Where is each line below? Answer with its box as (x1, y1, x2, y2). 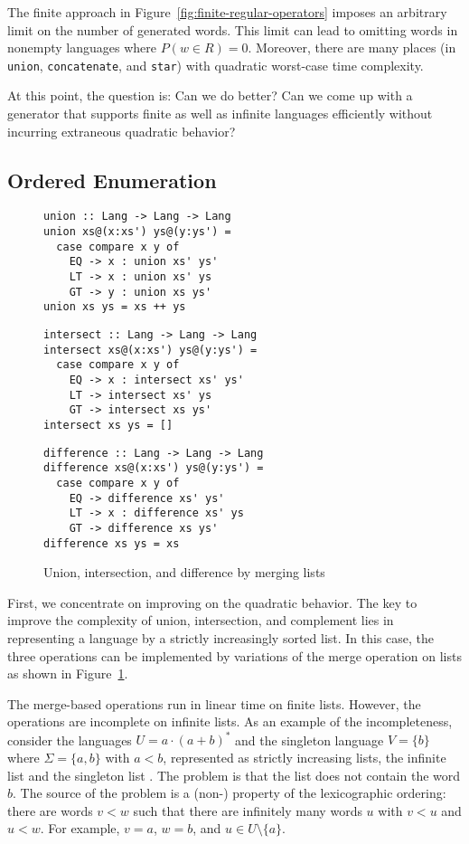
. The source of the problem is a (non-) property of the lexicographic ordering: (13, 783, 446, 802)
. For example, (40, 819, 120, 838)
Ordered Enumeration (7, 166, 217, 194)
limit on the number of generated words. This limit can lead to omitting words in (7, 20, 458, 39)
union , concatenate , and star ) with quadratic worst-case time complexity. (7, 55, 424, 74)
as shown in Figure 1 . (7, 664, 128, 683)
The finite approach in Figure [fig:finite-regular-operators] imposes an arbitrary (7, 3, 447, 21)
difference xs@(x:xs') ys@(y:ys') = (43, 461, 264, 475)
